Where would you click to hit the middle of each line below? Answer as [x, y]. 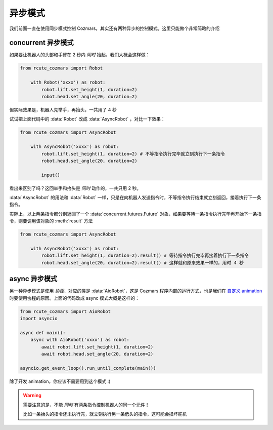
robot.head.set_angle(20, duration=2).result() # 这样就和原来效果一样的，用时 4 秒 [142, 263]
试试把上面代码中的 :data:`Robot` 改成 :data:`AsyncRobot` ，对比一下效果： [87, 119]
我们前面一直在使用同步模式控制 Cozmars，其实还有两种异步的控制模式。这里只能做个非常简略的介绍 [115, 28]
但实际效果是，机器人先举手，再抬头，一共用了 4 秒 [63, 109]
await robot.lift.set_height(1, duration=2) [97, 347]
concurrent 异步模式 [41, 43]
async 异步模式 [33, 279]
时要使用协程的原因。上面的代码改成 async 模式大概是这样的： [75, 298]
